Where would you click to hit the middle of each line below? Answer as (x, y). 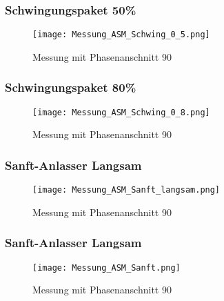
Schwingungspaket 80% (71, 87)
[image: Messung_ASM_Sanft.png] (106, 268)
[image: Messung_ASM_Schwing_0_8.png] (121, 112)
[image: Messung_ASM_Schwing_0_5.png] (121, 35)
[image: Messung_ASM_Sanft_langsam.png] (126, 190)
